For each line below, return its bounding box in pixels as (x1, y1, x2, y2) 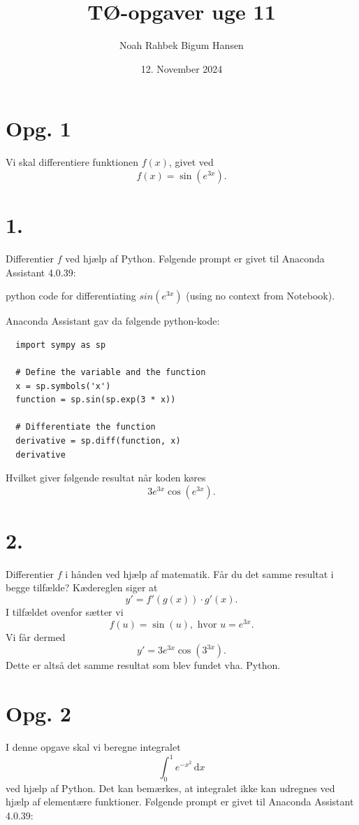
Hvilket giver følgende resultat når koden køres (6, 470, 206, 485)
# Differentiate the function (15, 422, 156, 432)
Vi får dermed (6, 629, 66, 644)
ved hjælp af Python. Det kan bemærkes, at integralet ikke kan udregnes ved (6, 780, 335, 795)
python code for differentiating (6, 288, 136, 303)
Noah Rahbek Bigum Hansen (119, 38, 244, 52)
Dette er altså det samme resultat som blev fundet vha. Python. (6, 658, 281, 672)
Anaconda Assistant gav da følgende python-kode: (6, 313, 220, 328)
